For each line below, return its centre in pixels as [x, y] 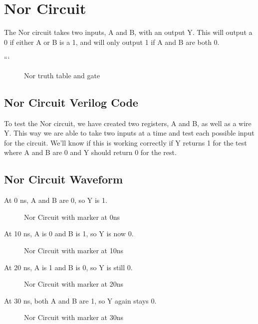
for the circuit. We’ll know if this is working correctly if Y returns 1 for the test [126, 142]
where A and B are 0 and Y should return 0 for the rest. [90, 152]
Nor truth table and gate [62, 75]
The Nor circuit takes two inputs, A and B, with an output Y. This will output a [128, 32]
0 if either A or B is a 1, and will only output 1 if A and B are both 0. [112, 42]
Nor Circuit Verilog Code [71, 102]
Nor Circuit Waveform [64, 179]
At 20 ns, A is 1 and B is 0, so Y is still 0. [68, 267]
